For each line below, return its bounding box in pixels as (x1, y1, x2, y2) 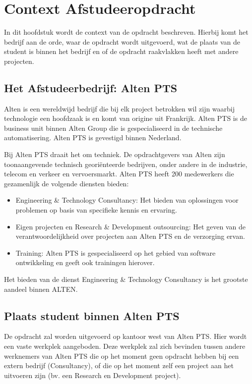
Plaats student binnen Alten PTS (4, 308, 180, 323)
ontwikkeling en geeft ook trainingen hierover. (15, 257, 155, 268)
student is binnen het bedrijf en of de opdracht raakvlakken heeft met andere (4, 46, 239, 56)
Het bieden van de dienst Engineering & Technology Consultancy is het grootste (4, 274, 248, 284)
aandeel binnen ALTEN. (4, 283, 78, 294)
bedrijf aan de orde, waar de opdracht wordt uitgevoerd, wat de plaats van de (4, 36, 240, 47)
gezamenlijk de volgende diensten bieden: (4, 178, 129, 188)
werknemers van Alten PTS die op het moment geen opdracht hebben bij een (4, 350, 239, 361)
